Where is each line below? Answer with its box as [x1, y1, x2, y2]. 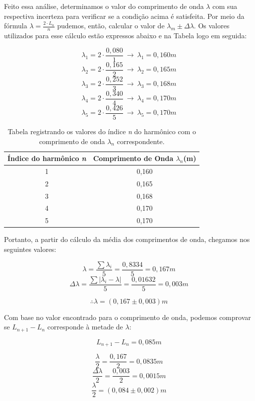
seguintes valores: [4, 244, 57, 254]
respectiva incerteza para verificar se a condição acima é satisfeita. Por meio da [4, 10, 245, 21]
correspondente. [117, 136, 165, 146]
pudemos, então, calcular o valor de [57, 20, 165, 31]
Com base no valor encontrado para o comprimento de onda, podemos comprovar [4, 312, 251, 322]
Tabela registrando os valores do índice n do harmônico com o [7, 126, 196, 136]
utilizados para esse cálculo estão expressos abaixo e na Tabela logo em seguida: [4, 30, 247, 41]
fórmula [4, 20, 27, 31]
